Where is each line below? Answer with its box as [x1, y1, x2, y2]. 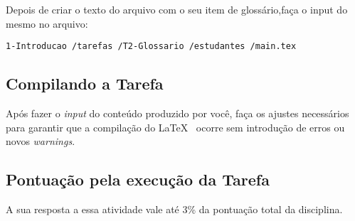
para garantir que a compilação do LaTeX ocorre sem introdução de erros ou [6, 119, 345, 134]
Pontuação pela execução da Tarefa [6, 168, 270, 190]
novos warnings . [6, 134, 75, 149]
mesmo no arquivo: [6, 16, 88, 31]
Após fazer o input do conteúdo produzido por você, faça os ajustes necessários [6, 106, 349, 121]
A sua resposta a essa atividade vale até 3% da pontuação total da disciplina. [6, 202, 343, 217]
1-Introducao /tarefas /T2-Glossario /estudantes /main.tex [6, 41, 297, 52]
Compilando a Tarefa [6, 72, 164, 95]
